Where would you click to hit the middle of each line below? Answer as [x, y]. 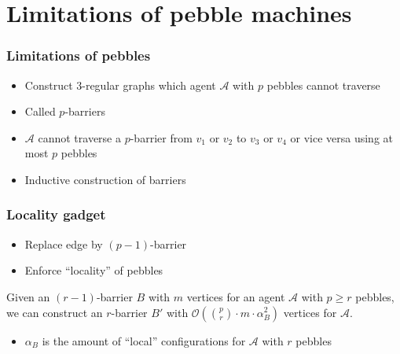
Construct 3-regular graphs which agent [120, 85]
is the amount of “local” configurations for [144, 340]
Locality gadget [56, 214]
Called [40, 111]
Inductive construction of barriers [105, 179]
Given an [28, 296]
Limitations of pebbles [79, 55]
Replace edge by [64, 243]
